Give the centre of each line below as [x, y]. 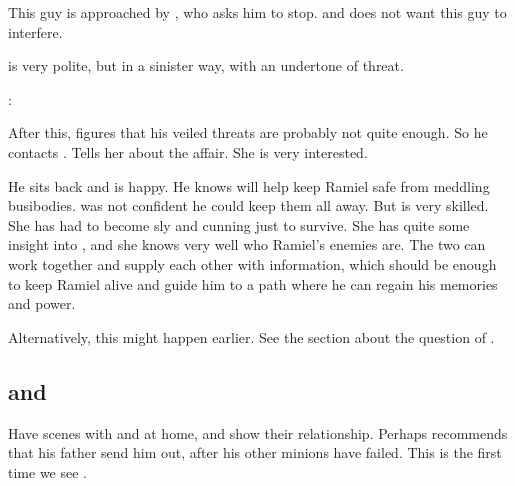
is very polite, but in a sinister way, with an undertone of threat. [206, 65]
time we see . [47, 471]
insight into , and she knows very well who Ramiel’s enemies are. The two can [247, 244]
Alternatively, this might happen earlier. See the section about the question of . [251, 336]
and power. [42, 303]
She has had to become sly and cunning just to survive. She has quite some [239, 224]
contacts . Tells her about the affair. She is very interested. [188, 151]
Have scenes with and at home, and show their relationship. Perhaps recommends [258, 432]
